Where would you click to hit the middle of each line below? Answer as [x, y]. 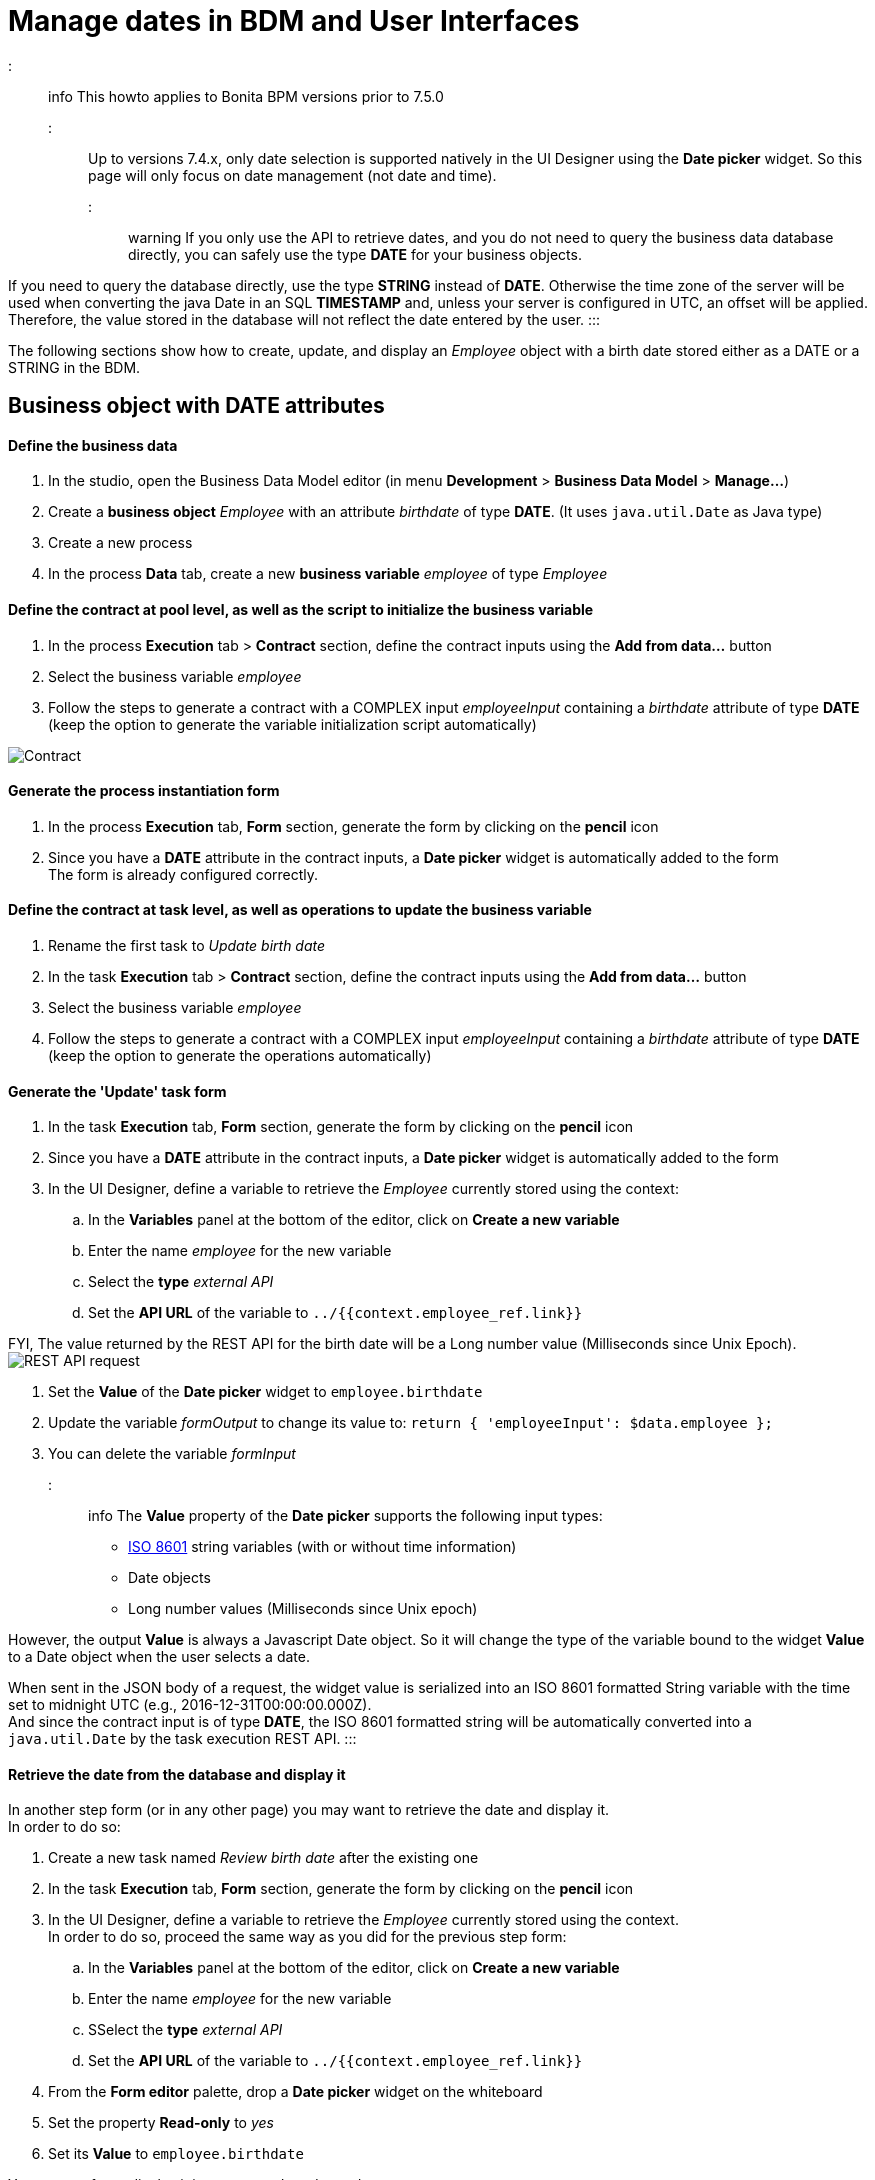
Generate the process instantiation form [144, 791]
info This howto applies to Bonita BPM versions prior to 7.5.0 [246, 96]
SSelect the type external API [185, 2030]
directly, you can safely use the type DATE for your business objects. [355, 254]
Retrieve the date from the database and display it [177, 1774]
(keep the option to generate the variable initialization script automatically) [292, 724]
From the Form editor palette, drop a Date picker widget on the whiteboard [295, 2092]
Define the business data [93, 445]
